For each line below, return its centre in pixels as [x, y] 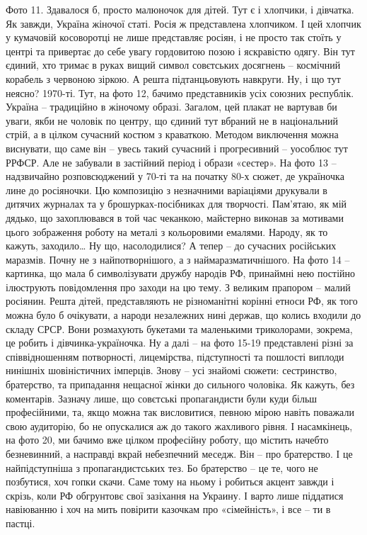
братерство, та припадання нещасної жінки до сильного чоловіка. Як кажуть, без [180, 384]
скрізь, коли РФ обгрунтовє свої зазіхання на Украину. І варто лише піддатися [175, 495]
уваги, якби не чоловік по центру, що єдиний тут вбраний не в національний [172, 120]
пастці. [21, 523]
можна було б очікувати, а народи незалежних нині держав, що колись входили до [183, 315]
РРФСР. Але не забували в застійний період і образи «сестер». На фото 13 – [171, 162]
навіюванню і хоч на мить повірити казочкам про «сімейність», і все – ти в [168, 509]
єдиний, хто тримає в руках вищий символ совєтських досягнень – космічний [173, 65]
